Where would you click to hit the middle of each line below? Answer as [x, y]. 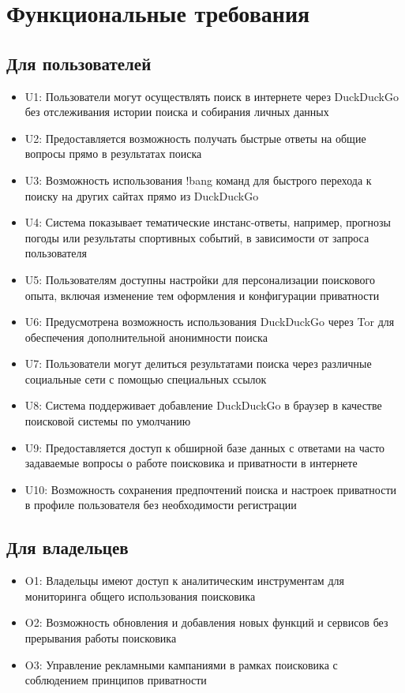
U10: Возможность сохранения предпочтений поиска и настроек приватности [211, 489]
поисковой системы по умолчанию [108, 421]
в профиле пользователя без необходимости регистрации [161, 505]
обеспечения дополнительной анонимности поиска [146, 337]
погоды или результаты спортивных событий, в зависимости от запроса [197, 237]
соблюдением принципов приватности [116, 680]
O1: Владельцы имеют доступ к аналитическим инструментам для [184, 581]
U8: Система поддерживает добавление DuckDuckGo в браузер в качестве [203, 405]
